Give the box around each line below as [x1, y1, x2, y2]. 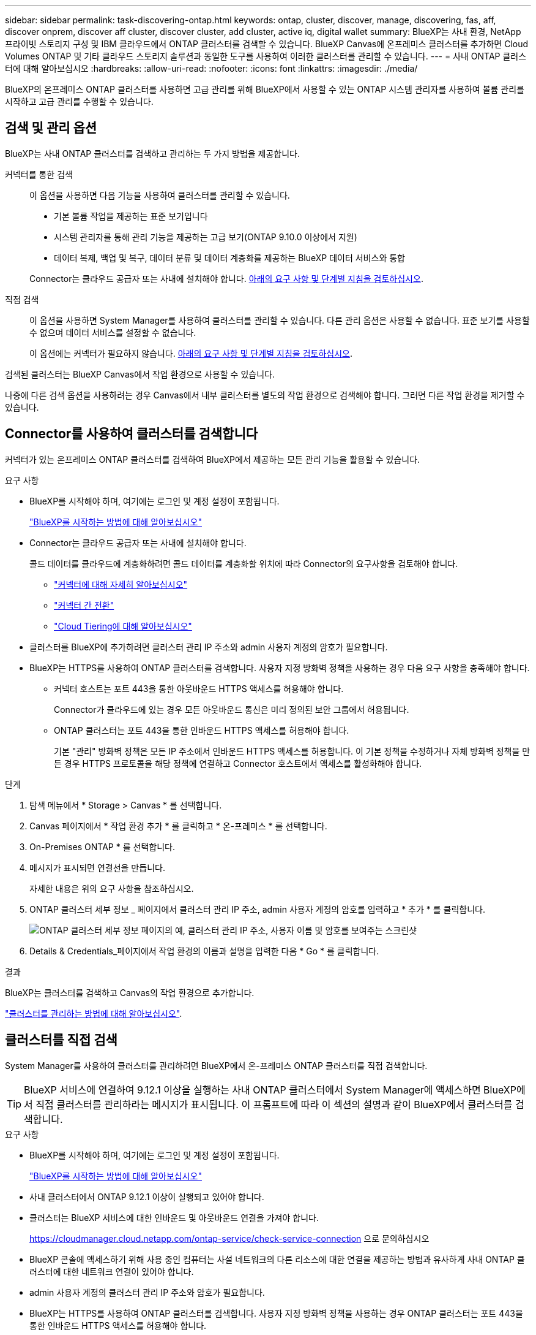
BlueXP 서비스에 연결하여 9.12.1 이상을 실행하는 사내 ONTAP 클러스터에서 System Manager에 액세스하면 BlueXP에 [24, 1083, 526, 1096]
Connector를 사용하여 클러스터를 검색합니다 [5, 426, 258, 442]
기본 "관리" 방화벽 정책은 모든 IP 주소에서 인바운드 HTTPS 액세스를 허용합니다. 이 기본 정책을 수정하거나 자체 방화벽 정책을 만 [54, 745, 530, 756]
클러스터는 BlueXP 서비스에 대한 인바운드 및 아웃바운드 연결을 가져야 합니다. [29, 1212, 319, 1223]
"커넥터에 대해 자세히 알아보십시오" [54, 579, 188, 590]
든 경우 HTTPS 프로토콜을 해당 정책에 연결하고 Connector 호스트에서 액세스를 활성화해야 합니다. [54, 758, 422, 769]
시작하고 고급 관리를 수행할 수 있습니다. [5, 96, 154, 107]
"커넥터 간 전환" [54, 599, 114, 610]
